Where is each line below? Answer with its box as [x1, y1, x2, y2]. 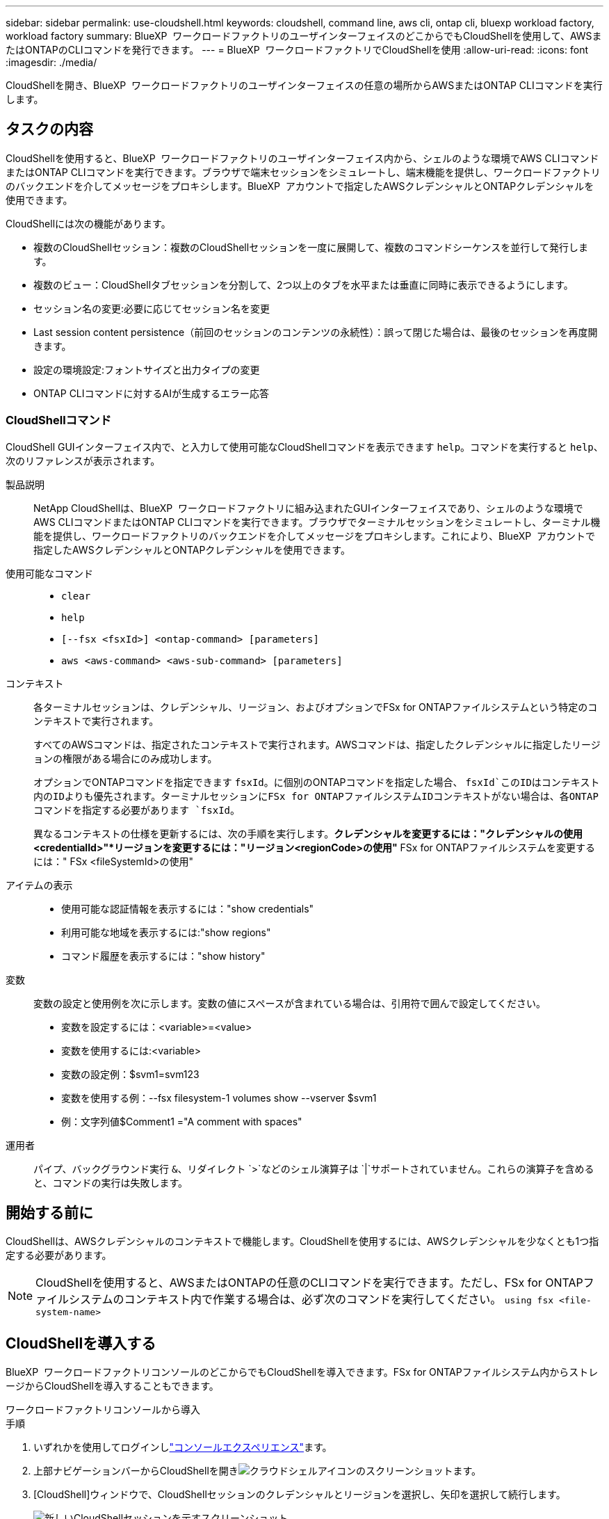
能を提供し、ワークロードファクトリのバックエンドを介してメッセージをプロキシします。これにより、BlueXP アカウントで [33, 529, 596, 542]
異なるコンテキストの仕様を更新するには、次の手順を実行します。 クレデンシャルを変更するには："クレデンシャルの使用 [33, 827, 583, 839]
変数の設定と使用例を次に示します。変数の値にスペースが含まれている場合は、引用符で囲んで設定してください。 [33, 997, 546, 1009]
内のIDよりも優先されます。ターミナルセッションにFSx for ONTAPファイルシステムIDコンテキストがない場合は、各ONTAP [33, 790, 599, 802]
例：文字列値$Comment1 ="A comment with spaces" [61, 1115, 302, 1127]
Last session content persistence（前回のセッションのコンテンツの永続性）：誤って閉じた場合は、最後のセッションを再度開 [33, 325, 598, 338]
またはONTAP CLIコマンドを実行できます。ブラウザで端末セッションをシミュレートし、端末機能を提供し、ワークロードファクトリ [6, 166, 601, 178]
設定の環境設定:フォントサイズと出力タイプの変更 [33, 363, 260, 376]
